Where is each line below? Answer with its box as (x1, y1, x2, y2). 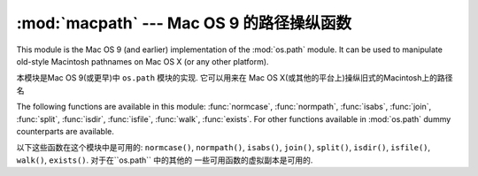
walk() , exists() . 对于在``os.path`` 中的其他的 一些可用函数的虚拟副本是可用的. (16, 155, 313, 165)
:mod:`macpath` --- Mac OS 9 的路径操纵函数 (16, 13, 352, 33)
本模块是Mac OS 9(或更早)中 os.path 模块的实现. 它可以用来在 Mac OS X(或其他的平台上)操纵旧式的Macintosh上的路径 (16, 73, 453, 83)
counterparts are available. (16, 126, 114, 136)
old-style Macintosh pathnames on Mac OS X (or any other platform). (16, 56, 269, 66)
